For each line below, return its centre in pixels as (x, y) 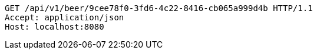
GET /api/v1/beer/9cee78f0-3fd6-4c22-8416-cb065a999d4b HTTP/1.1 (159, 8)
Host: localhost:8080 (55, 27)
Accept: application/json (65, 17)
